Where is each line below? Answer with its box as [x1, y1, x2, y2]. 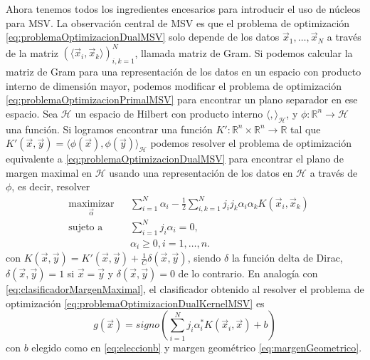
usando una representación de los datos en [109, 165, 293, 180]
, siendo [187, 250, 221, 265]
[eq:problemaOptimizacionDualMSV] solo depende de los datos [6, 29, 280, 44]
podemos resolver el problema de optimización [150, 135, 352, 150]
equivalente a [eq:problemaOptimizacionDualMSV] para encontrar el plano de [6, 151, 344, 166]
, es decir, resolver [11, 179, 90, 194]
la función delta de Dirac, [231, 250, 343, 265]
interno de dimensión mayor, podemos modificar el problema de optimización [6, 78, 342, 93]
